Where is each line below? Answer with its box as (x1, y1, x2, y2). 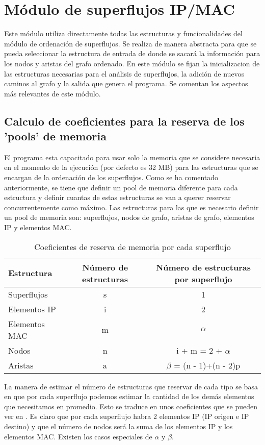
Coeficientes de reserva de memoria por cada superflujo (34, 240, 231, 253)
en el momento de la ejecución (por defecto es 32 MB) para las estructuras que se (4, 162, 258, 172)
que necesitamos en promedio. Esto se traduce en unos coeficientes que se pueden (4, 401, 257, 411)
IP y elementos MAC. (4, 222, 72, 233)
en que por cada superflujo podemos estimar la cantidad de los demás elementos (4, 391, 254, 402)
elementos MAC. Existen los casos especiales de (4, 431, 152, 441)
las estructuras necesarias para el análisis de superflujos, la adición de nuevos (4, 68, 245, 79)
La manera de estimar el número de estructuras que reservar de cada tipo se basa (4, 381, 258, 391)
